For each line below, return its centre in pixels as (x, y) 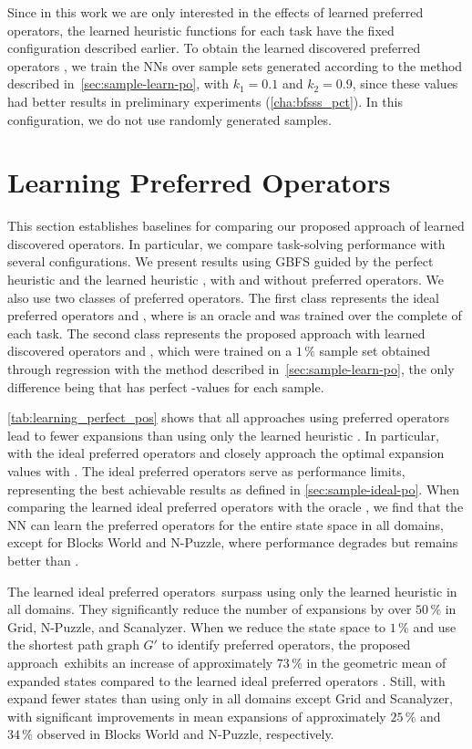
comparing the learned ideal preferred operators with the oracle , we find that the (236, 507)
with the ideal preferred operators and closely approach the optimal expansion (226, 453)
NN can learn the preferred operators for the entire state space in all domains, (226, 524)
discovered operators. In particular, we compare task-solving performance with (226, 243)
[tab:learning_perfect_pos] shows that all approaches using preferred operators (228, 417)
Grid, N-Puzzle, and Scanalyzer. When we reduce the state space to (197, 626)
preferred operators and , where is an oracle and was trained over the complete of (235, 315)
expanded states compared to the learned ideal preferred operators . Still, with (226, 680)
